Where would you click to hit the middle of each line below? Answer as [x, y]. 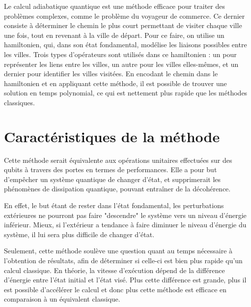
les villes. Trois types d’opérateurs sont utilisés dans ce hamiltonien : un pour [120, 54]
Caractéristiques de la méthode [112, 136]
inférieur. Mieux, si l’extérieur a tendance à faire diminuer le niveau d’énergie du [125, 225]
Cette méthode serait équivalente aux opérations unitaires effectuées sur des [118, 160]
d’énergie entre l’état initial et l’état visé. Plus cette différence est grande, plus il [125, 280]
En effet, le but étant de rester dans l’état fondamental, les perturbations [114, 205]
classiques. [19, 102]
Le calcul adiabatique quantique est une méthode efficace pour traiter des [115, 6]
